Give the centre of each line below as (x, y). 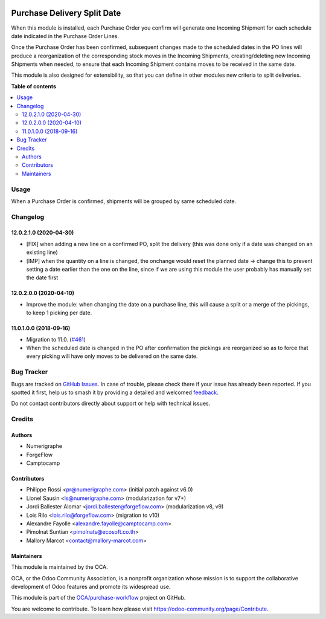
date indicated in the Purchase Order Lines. (65, 36)
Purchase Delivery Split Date (66, 13)
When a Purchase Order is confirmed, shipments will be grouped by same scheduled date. (124, 201)
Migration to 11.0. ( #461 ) (56, 339)
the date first (42, 277)
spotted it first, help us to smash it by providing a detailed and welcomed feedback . (115, 392)
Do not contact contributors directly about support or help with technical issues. (111, 403)
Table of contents (34, 86)
